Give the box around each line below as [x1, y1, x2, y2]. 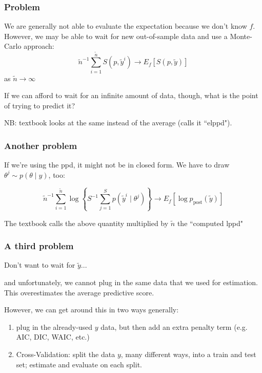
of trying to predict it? [4, 100, 75, 110]
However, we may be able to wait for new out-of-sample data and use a [4, 30, 228, 41]
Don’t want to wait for [4, 259, 75, 270]
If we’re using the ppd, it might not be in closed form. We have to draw [4, 159, 230, 170]
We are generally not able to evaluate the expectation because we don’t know [4, 21, 247, 31]
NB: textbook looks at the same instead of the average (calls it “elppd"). [4, 117, 232, 128]
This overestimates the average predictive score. [4, 287, 154, 297]
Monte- [230, 30, 252, 41]
